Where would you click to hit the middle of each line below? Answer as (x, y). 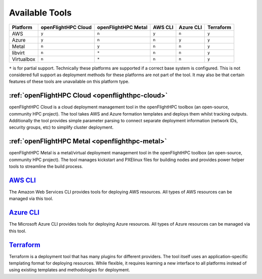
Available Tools (40, 13)
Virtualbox (24, 59)
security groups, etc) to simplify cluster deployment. (61, 127)
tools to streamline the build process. (46, 166)
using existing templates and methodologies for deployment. (70, 270)
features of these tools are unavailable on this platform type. (69, 82)
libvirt (18, 52)
